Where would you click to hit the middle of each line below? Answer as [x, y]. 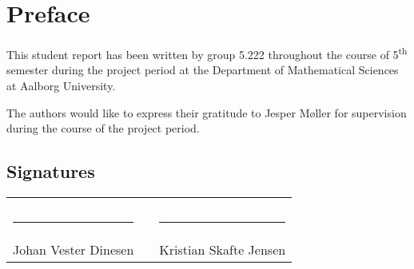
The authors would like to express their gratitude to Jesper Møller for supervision [207, 112]
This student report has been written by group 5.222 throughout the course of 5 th [207, 53]
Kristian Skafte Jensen [223, 249]
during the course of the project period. [103, 128]
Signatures [51, 171]
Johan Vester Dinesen [74, 249]
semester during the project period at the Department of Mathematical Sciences [203, 70]
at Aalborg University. [61, 85]
